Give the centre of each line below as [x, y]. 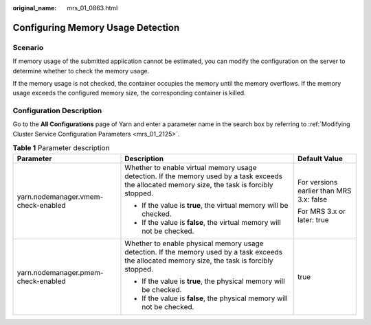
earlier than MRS [325, 191]
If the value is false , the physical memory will [215, 298]
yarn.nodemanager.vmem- [60, 197]
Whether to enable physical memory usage [194, 243]
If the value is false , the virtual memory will [211, 222]
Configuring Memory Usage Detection [96, 27]
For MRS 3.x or [322, 211]
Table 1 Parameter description [61, 148]
